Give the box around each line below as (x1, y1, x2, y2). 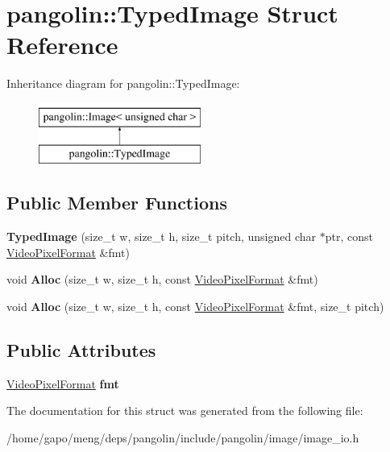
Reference (6, 28, 118, 61)
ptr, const (325, 228, 373, 245)
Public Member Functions (6, 190, 227, 215)
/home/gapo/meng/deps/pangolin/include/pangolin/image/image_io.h (6, 429, 359, 446)
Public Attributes (6, 338, 156, 363)
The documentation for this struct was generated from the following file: (6, 402, 363, 419)
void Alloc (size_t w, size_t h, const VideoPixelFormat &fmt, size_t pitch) (6, 298, 384, 315)
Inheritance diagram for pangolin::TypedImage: (6, 75, 240, 92)
